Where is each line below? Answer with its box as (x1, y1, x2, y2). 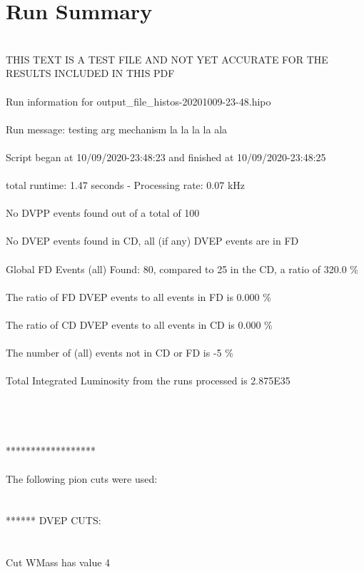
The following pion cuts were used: (6, 471, 158, 486)
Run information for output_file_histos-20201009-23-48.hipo (6, 93, 271, 108)
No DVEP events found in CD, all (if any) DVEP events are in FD (6, 233, 299, 248)
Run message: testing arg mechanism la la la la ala (6, 121, 228, 136)
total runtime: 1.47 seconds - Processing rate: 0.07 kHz (6, 178, 246, 193)
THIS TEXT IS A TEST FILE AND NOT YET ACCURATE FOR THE (6, 51, 328, 66)
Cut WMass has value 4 (6, 555, 111, 570)
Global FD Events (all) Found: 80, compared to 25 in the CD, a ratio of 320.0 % (6, 261, 358, 276)
